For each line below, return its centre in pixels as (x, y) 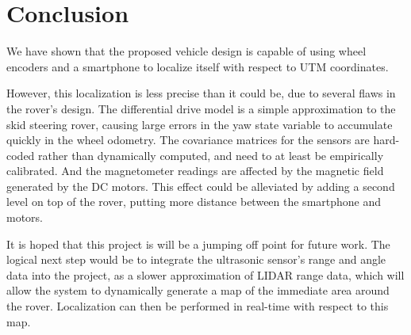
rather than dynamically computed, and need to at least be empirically (211, 155)
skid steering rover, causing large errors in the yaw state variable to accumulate (200, 124)
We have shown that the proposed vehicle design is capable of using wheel (186, 51)
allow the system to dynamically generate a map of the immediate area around (198, 290)
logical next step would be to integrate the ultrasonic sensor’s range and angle (196, 259)
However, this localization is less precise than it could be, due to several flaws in (201, 93)
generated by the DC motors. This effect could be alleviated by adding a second (201, 186)
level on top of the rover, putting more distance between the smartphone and (194, 202)
